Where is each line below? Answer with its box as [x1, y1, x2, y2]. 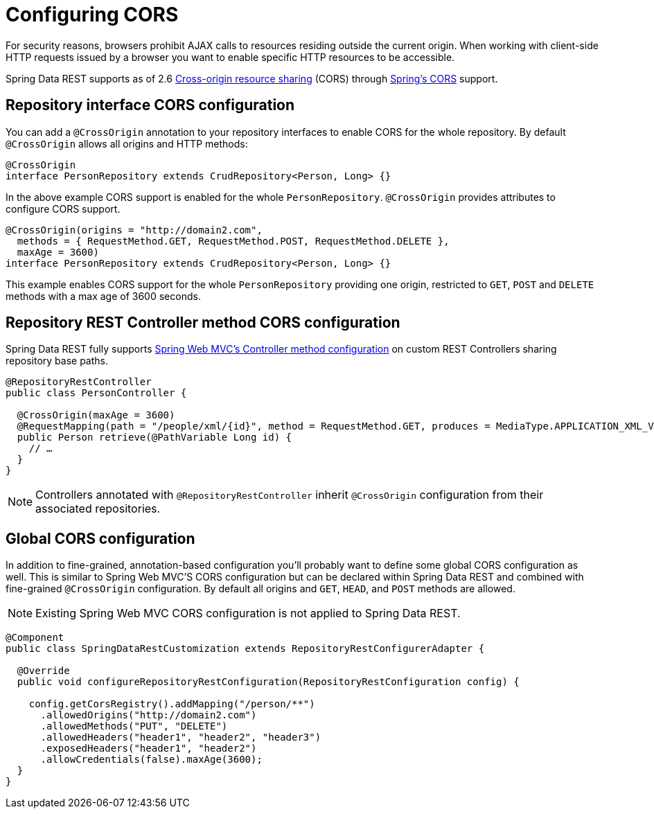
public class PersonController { [6, 387, 187, 399]
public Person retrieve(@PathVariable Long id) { [17, 432, 292, 443]
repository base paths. [6, 355, 108, 367]
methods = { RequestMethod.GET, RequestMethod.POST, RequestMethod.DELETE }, [17, 235, 450, 247]
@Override [17, 665, 70, 677]
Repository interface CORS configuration [6, 96, 295, 114]
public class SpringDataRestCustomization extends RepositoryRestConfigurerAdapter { [6, 643, 485, 655]
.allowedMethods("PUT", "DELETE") [40, 720, 228, 732]
